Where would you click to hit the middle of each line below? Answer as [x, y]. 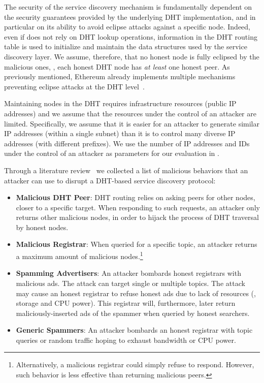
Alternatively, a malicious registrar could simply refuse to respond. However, [135, 364]
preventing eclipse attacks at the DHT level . [74, 86]
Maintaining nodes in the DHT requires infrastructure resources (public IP [120, 103]
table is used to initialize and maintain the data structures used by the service [126, 46]
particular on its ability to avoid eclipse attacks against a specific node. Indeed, [127, 27]
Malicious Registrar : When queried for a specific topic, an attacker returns [137, 244]
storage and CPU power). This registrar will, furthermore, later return [126, 303]
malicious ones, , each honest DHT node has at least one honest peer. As [117, 66]
